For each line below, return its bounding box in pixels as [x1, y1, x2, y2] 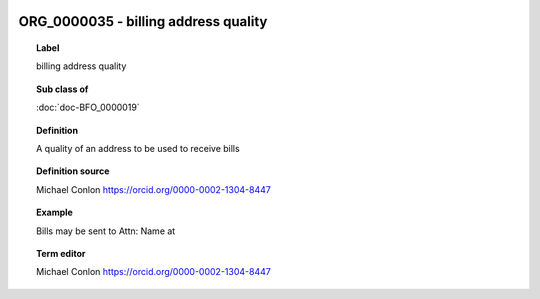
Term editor [36, 247, 86, 259]
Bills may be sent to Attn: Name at [36, 225, 176, 237]
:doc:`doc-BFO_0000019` [36, 101, 140, 114]
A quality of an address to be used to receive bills [36, 142, 240, 154]
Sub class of [36, 83, 89, 95]
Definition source [36, 165, 110, 177]
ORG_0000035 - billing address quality [18, 13, 268, 30]
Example [36, 206, 74, 219]
